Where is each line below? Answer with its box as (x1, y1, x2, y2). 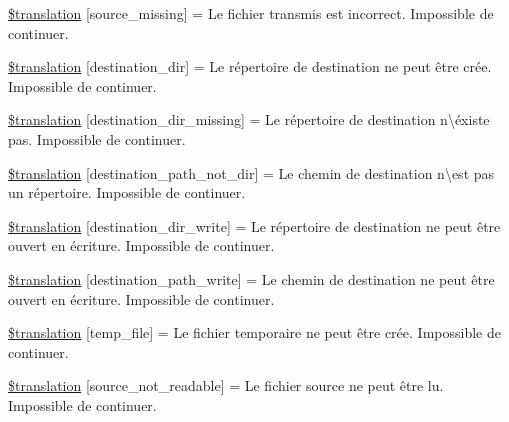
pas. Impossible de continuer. (8, 128, 186, 149)
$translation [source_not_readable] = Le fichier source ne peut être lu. (8, 375, 444, 396)
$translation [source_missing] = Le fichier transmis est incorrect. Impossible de (8, 3, 494, 23)
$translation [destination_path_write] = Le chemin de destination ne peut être (8, 268, 495, 289)
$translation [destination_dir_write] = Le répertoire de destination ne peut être (8, 215, 501, 236)
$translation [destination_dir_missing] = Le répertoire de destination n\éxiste (8, 109, 490, 130)
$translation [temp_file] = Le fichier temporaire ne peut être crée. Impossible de (8, 322, 501, 343)
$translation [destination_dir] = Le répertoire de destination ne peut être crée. (8, 56, 492, 77)
